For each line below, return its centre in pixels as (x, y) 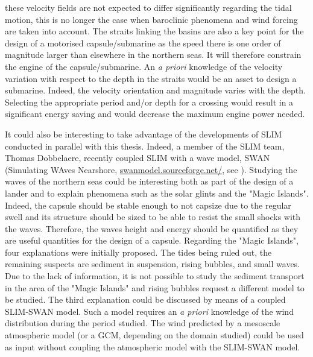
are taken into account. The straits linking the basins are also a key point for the (154, 31)
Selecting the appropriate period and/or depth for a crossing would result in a (149, 102)
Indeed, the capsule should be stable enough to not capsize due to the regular (148, 205)
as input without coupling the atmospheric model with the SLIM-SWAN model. (153, 346)
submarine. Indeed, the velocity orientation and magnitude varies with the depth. (155, 90)
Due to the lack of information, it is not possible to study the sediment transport (155, 276)
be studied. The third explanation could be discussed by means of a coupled (145, 299)
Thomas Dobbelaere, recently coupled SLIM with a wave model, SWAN (138, 158)
